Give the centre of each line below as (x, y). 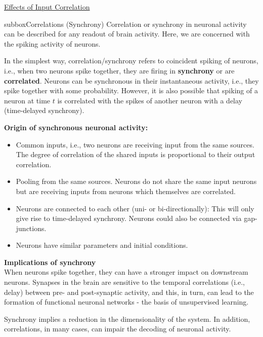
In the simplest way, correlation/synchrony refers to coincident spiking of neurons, (131, 61)
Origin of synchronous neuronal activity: (76, 127)
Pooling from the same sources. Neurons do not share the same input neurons (136, 181)
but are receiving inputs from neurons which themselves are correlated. (126, 191)
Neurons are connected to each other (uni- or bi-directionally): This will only (135, 208)
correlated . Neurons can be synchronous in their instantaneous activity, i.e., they (131, 80)
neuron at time (27, 100)
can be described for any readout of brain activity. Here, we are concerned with (127, 34)
